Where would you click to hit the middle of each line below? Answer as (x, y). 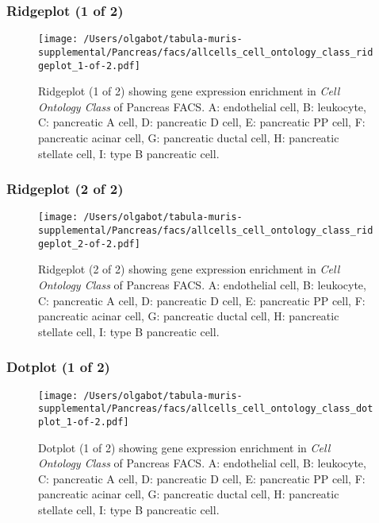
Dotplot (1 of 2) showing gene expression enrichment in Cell (184, 447)
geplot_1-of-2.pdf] (89, 66)
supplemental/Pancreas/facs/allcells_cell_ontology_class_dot (206, 409)
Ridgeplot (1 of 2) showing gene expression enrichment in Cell (189, 91)
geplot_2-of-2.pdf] (89, 244)
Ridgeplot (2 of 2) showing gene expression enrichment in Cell (189, 269)
